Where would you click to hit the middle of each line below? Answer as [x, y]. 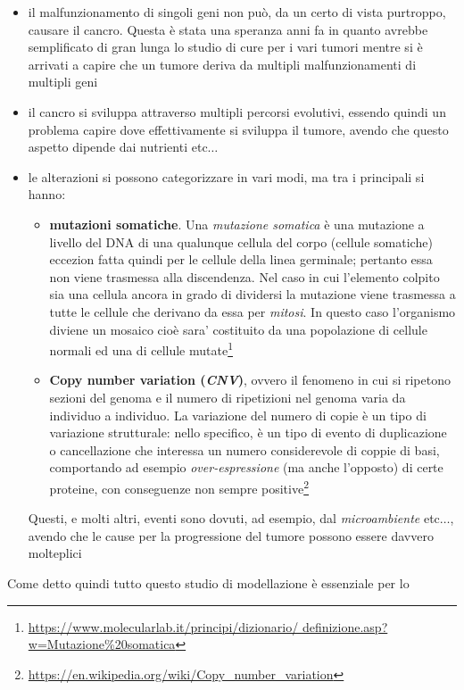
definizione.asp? [345, 626]
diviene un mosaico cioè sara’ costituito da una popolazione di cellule [238, 329]
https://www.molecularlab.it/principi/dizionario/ [163, 626]
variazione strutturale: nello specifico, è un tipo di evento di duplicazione [248, 432]
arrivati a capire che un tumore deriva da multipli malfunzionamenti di [222, 64]
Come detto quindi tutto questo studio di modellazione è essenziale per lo [208, 582]
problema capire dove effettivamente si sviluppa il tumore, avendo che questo [238, 129]
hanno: [47, 194]
